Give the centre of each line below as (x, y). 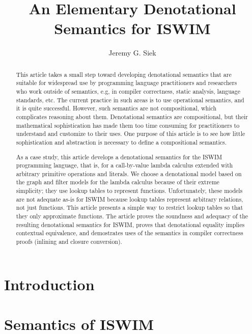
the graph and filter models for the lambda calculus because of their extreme (118, 182)
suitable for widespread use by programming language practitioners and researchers (127, 83)
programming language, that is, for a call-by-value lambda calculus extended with (124, 165)
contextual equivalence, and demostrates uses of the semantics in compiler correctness (130, 233)
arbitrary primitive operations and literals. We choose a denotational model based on (129, 173)
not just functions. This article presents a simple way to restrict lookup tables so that (130, 207)
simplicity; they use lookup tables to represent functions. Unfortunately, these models (129, 191)
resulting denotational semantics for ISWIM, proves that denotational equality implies (130, 224)
